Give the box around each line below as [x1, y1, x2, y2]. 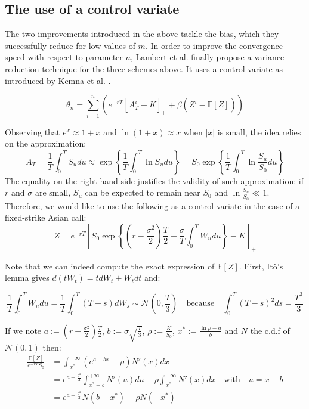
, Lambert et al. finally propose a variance [130, 51, 285, 63]
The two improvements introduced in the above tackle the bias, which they [5, 27, 279, 40]
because [186, 299, 215, 308]
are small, [35, 186, 71, 199]
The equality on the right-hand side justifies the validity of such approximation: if [5, 174, 304, 187]
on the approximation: [5, 137, 86, 150]
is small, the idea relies [217, 125, 301, 138]
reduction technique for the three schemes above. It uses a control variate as [5, 62, 283, 75]
